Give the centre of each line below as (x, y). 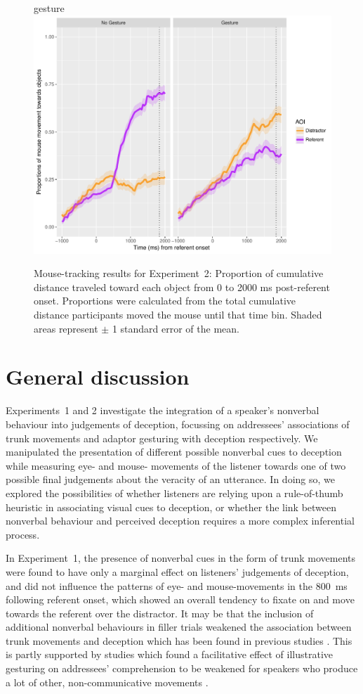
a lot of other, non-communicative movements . (107, 682)
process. (23, 534)
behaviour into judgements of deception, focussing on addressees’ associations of (178, 424)
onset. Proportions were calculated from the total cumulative (165, 301)
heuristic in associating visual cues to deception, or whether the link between (171, 507)
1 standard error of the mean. (176, 328)
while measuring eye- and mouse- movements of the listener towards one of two (176, 465)
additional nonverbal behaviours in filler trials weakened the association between (179, 627)
